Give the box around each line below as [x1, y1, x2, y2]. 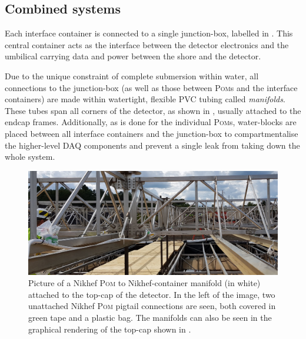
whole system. [5, 150, 55, 163]
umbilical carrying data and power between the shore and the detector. [5, 50, 261, 62]
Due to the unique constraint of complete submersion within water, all [5, 69, 259, 82]
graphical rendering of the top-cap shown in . [28, 323, 191, 335]
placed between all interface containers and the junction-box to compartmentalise [5, 127, 298, 139]
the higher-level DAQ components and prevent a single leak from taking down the [5, 139, 300, 151]
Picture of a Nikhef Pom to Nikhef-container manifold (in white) [28, 277, 261, 289]
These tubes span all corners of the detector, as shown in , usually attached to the [5, 104, 301, 116]
